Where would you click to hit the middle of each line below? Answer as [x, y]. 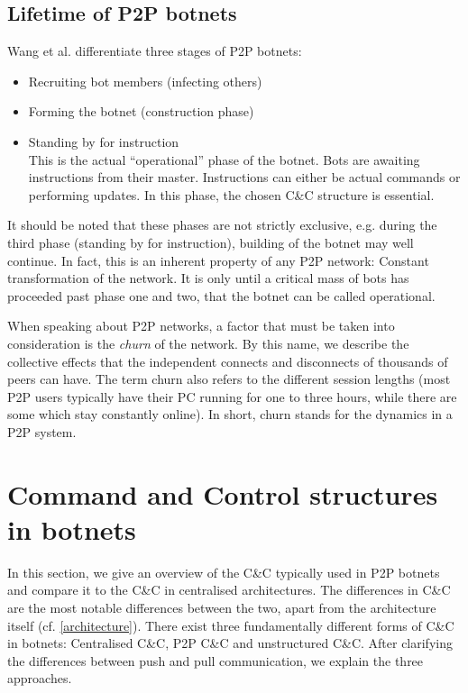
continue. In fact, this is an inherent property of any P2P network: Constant [218, 260]
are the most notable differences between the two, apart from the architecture [222, 607]
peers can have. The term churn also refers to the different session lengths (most [229, 379]
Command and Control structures [223, 493]
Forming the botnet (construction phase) [141, 111]
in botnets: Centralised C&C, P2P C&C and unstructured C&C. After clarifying [230, 643]
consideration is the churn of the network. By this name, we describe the [208, 343]
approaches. [40, 678]
